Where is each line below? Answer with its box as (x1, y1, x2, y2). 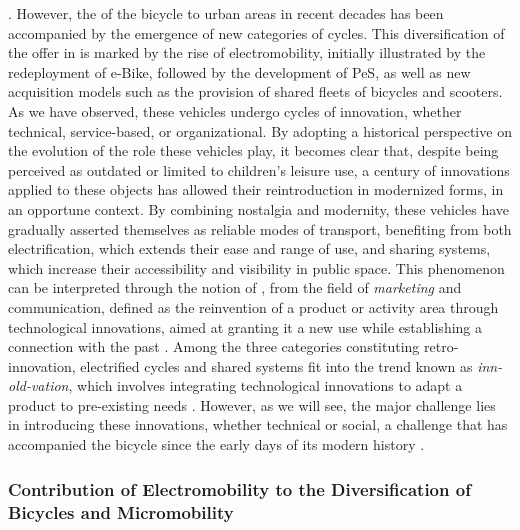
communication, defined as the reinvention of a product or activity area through (8, 296, 499, 317)
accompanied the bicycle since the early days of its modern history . (8, 434, 425, 455)
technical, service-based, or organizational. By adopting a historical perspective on (8, 120, 512, 141)
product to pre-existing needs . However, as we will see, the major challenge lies (8, 394, 496, 415)
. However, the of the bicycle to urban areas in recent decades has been (8, 3, 444, 23)
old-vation (8, 375, 69, 396)
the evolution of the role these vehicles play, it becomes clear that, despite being (8, 140, 499, 161)
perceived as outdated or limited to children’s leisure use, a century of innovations (8, 159, 510, 180)
